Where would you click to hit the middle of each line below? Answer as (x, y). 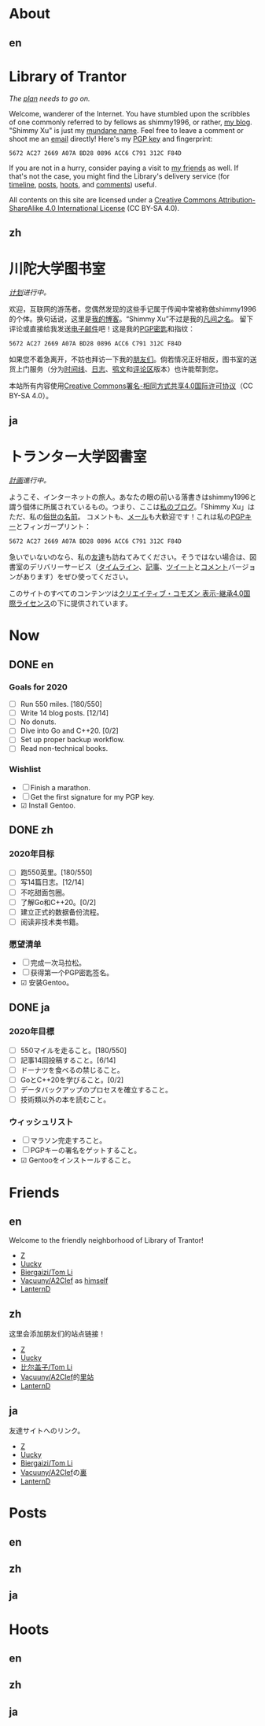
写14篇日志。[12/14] (52, 882)
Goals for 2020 (38, 687)
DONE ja (29, 1008)
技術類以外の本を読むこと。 (65, 1100)
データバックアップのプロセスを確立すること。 (96, 1090)
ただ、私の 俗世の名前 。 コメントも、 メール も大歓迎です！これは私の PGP (127, 517)
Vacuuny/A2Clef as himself (64, 1281)
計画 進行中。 (29, 480)
